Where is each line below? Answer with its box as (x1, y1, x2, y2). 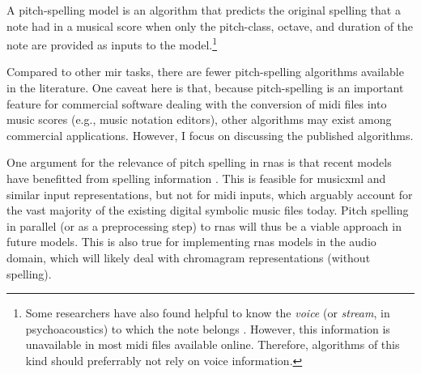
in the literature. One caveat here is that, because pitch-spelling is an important (6, 79, 404, 96)
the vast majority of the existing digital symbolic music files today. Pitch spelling (6, 202, 409, 219)
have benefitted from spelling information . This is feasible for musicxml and (6, 170, 386, 186)
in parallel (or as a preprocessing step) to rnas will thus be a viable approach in (6, 217, 402, 234)
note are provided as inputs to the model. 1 (6, 34, 218, 53)
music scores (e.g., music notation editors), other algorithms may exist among (6, 111, 392, 128)
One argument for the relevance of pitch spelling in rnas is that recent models (6, 154, 392, 171)
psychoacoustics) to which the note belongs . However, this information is (25, 320, 390, 337)
